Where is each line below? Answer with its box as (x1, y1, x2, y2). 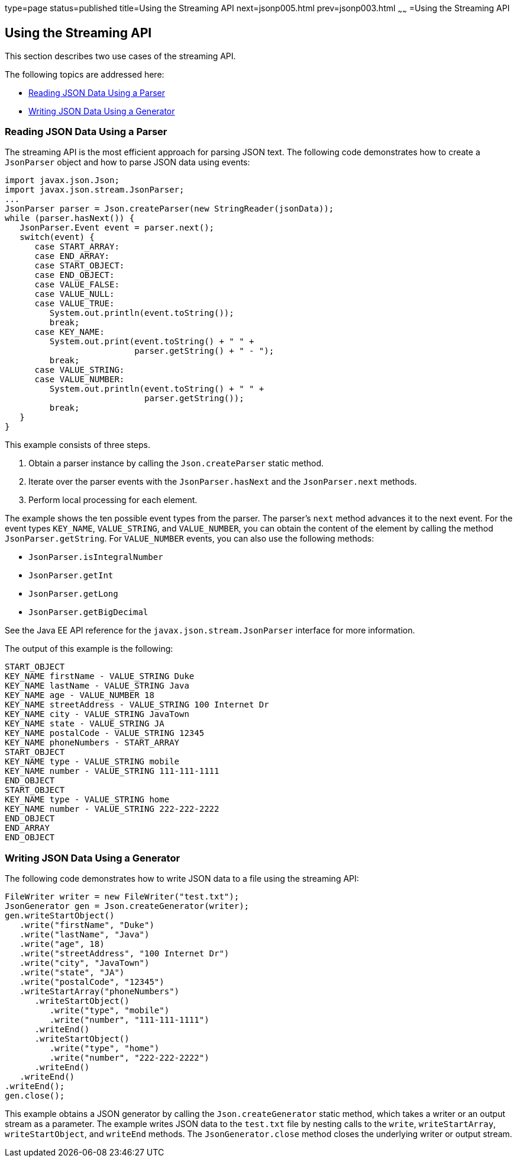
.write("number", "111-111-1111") (49, 1015, 209, 1025)
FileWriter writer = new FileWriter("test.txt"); (5, 892, 240, 902)
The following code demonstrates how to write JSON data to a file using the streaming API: (5, 873, 359, 884)
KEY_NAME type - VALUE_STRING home (5, 795, 170, 805)
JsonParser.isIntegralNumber (28, 552, 163, 562)
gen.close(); (5, 1091, 65, 1101)
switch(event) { (20, 232, 95, 242)
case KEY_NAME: (34, 327, 105, 337)
